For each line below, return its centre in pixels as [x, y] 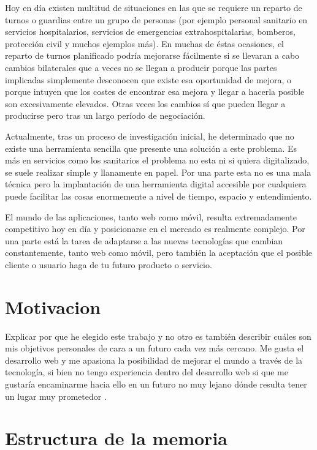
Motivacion [53, 306]
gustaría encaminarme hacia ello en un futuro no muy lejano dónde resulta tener [156, 384]
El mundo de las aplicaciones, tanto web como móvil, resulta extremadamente [151, 216]
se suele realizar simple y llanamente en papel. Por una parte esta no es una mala [158, 172]
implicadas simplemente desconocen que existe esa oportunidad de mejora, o [148, 79]
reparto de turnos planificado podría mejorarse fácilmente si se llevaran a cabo [152, 55]
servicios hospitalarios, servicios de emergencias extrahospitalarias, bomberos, [150, 32]
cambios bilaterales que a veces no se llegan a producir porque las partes [141, 67]
